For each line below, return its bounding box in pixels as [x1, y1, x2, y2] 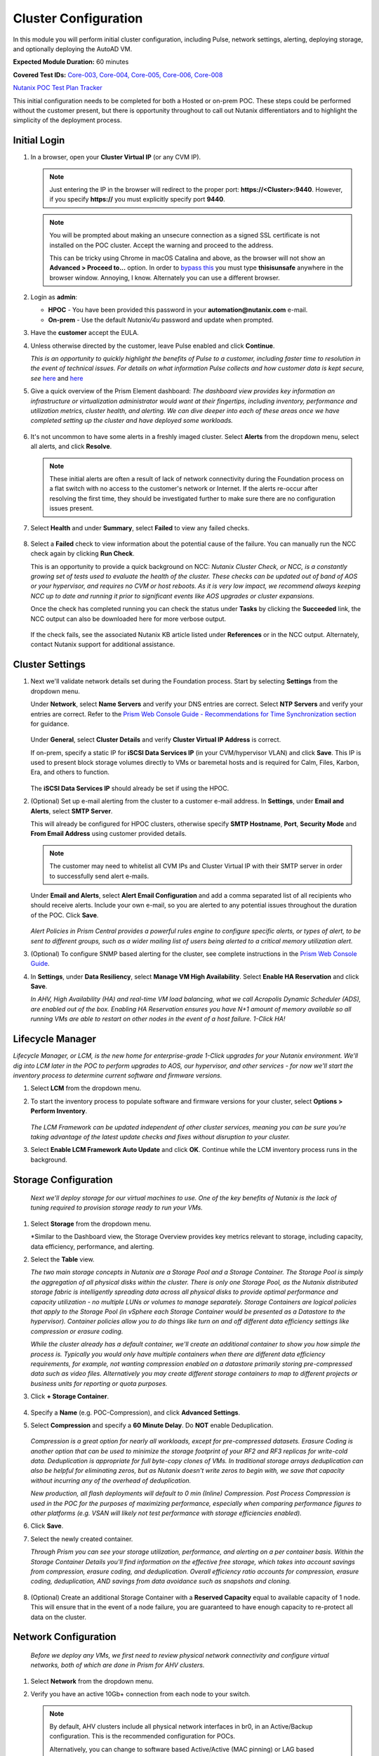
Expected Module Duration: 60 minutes [13, 58, 129, 66]
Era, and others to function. [30, 768, 110, 776]
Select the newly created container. [30, 1535, 133, 1543]
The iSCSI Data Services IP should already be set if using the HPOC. [30, 784, 230, 792]
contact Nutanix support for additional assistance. [30, 640, 175, 649]
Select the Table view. [30, 1255, 95, 1264]
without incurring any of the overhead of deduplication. [30, 1476, 192, 1485]
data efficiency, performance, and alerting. [30, 1242, 154, 1250]
